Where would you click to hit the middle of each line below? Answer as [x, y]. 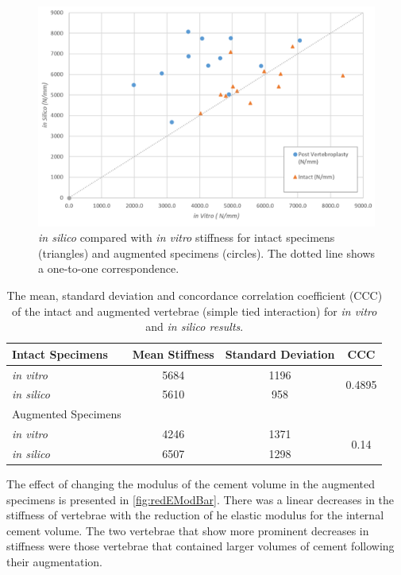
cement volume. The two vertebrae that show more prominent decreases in [188, 530]
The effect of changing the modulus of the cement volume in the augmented [191, 484]
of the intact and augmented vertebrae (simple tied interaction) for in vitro [195, 311]
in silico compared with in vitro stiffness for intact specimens [187, 237]
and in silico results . [195, 326]
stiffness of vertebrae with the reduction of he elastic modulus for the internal [195, 515]
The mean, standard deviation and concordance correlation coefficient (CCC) [195, 295]
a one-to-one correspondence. [109, 268]
